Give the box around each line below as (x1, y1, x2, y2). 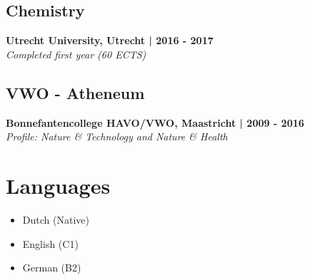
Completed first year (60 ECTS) (6, 46, 146, 61)
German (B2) (22, 260, 81, 275)
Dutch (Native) (22, 212, 89, 227)
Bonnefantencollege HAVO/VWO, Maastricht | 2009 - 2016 (6, 115, 304, 130)
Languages (6, 170, 111, 199)
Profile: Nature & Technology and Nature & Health (6, 129, 228, 144)
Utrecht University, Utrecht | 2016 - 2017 (6, 33, 214, 48)
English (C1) (22, 236, 79, 251)
